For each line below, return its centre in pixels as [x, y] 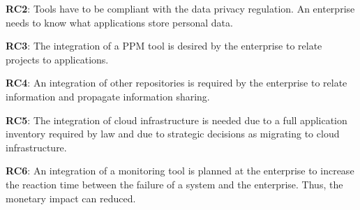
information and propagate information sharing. [108, 96]
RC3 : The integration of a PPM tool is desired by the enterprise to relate [164, 46]
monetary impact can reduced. [71, 198]
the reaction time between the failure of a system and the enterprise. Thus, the [174, 184]
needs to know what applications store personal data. [119, 22]
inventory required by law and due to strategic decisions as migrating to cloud [173, 134]
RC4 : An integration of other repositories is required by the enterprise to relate [177, 83]
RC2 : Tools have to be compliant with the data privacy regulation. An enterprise [180, 8]
